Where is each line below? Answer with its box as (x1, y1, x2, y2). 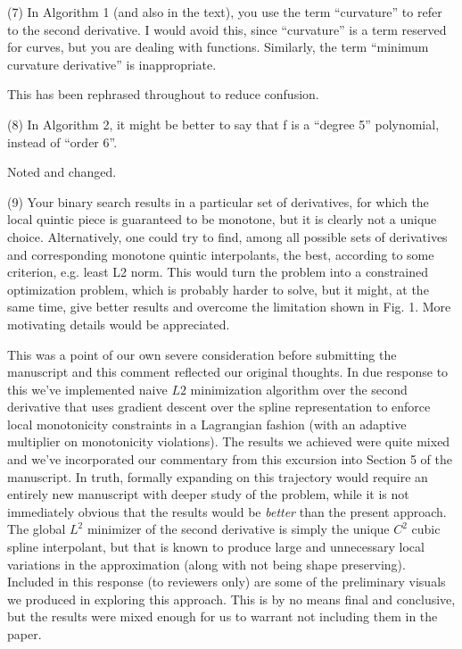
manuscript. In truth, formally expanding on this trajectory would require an (7, 467, 428, 486)
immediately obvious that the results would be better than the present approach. (7, 502, 447, 520)
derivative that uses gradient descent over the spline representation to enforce (7, 397, 431, 416)
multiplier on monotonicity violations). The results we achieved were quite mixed (7, 432, 450, 451)
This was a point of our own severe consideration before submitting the (7, 345, 397, 363)
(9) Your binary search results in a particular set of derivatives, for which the (7, 192, 429, 211)
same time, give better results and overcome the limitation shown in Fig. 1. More (7, 297, 451, 316)
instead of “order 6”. (7, 132, 118, 151)
